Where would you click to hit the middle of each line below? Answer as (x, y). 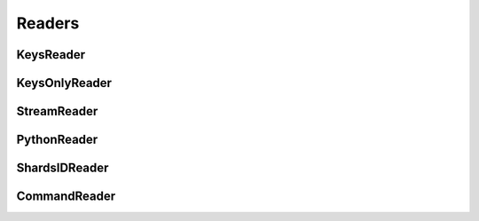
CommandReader (66, 197)
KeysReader (51, 55)
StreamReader (57, 111)
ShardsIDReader (63, 168)
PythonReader (57, 140)
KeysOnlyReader (64, 83)
